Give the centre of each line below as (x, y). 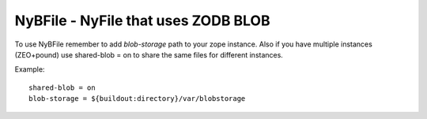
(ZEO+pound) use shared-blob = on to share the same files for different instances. (149, 54)
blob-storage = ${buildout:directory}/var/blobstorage (137, 99)
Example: (30, 69)
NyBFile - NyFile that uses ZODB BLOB (142, 20)
